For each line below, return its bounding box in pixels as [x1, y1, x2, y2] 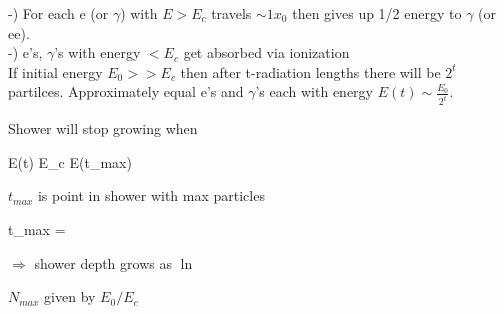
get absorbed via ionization [183, 42, 350, 63]
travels [211, 3, 252, 23]
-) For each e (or [8, 3, 109, 23]
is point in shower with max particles [37, 185, 265, 206]
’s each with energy [255, 81, 373, 102]
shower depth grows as [34, 252, 172, 273]
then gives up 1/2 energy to [292, 3, 462, 23]
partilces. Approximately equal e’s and [8, 81, 244, 102]
